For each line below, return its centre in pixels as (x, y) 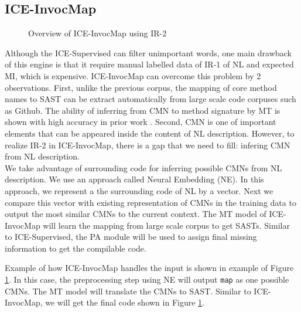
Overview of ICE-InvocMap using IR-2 (98, 33)
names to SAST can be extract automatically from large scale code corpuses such (150, 99)
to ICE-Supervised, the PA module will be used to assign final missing (131, 237)
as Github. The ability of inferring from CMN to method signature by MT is (143, 110)
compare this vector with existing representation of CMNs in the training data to (150, 202)
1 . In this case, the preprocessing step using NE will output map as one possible (147, 279)
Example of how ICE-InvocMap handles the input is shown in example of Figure (149, 268)
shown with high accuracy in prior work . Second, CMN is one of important (141, 122)
